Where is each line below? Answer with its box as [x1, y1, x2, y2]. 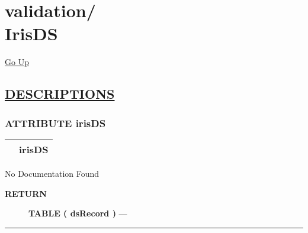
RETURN [5, 187, 47, 199]
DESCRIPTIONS [5, 85, 115, 103]
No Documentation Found [5, 167, 100, 179]
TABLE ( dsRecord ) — [28, 207, 127, 219]
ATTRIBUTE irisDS [5, 115, 106, 130]
